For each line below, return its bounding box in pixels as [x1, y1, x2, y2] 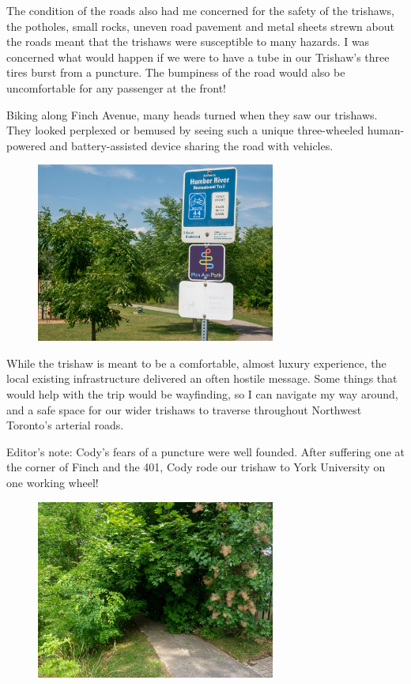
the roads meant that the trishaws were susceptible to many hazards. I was [6, 33, 370, 50]
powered [6, 137, 47, 153]
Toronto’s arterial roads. [6, 417, 124, 433]
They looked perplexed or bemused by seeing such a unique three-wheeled [6, 122, 364, 138]
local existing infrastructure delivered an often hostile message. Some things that [6, 370, 398, 387]
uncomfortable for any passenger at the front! [6, 79, 226, 96]
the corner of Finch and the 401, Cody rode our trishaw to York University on [6, 459, 386, 475]
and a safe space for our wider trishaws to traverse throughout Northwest [6, 401, 362, 418]
